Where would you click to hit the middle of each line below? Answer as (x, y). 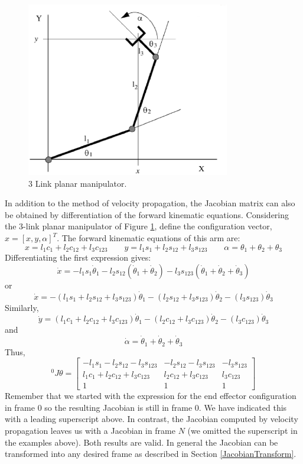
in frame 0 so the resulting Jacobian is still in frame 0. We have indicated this (146, 407)
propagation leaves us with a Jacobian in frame (90, 430)
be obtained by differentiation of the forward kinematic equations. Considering (147, 214)
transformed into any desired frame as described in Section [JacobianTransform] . (151, 454)
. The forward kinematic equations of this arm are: (149, 238)
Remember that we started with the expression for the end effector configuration (151, 396)
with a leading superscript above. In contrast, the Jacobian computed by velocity (151, 419)
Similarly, (22, 307)
